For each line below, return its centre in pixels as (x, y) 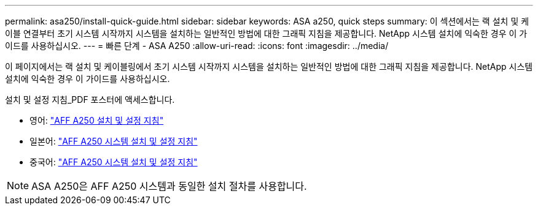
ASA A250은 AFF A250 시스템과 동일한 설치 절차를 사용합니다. (169, 186)
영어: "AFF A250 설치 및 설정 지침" (97, 120)
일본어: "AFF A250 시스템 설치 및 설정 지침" (114, 141)
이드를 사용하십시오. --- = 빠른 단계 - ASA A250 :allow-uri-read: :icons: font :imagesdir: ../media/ (197, 46)
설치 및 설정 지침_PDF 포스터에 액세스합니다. (90, 99)
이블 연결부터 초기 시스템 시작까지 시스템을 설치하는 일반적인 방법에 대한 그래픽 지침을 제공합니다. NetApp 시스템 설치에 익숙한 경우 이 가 (266, 33)
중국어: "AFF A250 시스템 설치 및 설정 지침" (114, 162)
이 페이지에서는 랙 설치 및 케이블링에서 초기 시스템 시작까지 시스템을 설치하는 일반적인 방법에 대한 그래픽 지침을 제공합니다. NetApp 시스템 (269, 66)
